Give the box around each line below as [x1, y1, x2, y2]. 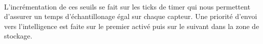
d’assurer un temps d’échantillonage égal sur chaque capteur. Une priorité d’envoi [4, 11, 257, 21]
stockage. [4, 30, 32, 41]
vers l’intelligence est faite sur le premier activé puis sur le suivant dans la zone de [4, 20, 259, 31]
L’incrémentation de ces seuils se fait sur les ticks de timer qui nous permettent [4, 1, 250, 11]
